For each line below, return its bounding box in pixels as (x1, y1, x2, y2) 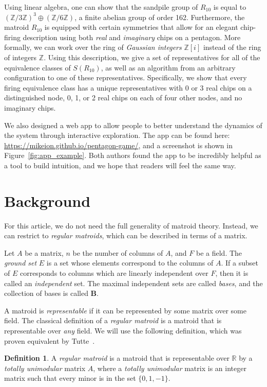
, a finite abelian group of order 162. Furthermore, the (74, 11, 245, 22)
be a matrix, (25, 247, 64, 258)
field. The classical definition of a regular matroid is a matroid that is (4, 315, 222, 326)
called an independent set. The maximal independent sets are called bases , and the (4, 277, 263, 288)
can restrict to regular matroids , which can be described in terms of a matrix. (4, 230, 247, 241)
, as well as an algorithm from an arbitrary (101, 62, 236, 73)
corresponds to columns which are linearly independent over (20, 268, 208, 278)
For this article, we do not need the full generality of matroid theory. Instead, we (4, 220, 258, 231)
